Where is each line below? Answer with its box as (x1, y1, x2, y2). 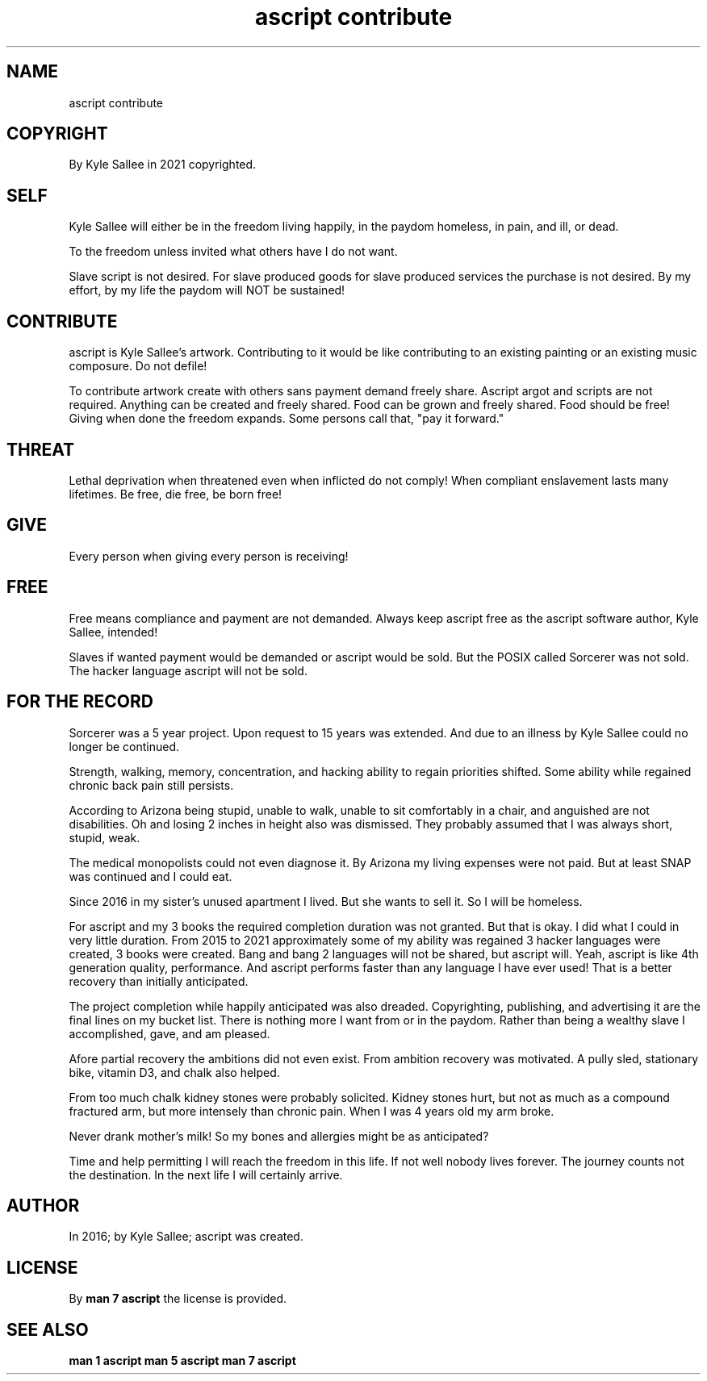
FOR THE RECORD (6, 691, 153, 712)
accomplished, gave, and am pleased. (69, 1026, 270, 1041)
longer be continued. (69, 739, 180, 753)
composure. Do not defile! (69, 359, 207, 373)
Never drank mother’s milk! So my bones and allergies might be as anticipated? (69, 1129, 489, 1143)
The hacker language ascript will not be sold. (69, 663, 307, 678)
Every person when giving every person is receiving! (69, 549, 349, 563)
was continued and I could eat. (69, 869, 232, 883)
